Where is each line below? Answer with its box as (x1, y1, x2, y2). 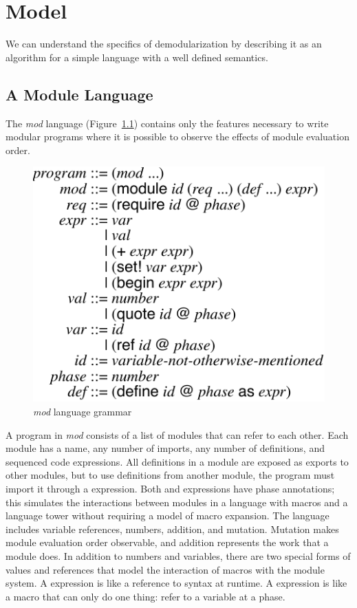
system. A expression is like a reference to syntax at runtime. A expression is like (6, 576, 347, 590)
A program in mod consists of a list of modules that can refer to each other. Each (6, 427, 349, 442)
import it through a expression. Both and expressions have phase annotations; (6, 481, 335, 495)
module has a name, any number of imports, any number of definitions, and (6, 441, 325, 455)
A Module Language (6, 83, 153, 105)
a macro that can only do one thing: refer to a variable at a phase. (6, 589, 285, 603)
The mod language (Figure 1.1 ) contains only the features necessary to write (6, 116, 329, 130)
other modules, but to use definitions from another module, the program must (6, 468, 335, 482)
